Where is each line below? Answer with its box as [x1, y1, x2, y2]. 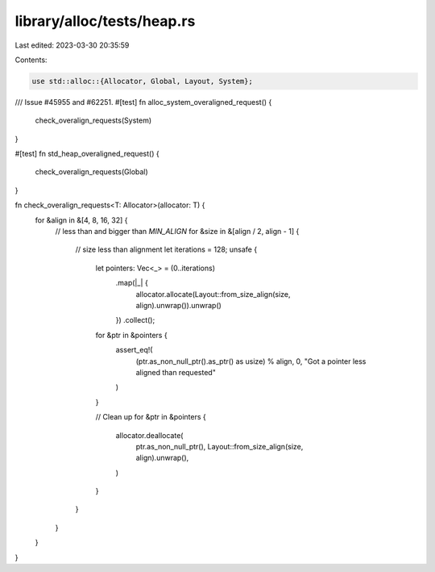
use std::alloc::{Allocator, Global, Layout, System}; [31, 77, 253, 86]
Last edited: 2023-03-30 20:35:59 [14, 40, 130, 50]
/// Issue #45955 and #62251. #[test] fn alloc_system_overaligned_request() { [14, 97, 272, 106]
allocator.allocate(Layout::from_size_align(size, [135, 289, 291, 299]
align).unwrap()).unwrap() [135, 300, 222, 310]
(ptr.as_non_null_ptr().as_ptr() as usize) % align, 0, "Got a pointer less [135, 356, 367, 366]
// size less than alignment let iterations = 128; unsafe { [75, 244, 258, 254]
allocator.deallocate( [115, 430, 184, 440]
